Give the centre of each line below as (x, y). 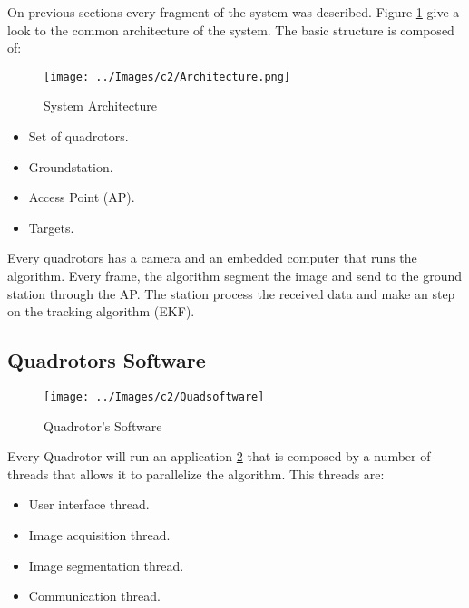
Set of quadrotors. (78, 136)
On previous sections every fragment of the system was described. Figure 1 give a (234, 12)
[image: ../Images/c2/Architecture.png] (167, 77)
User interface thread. (89, 504)
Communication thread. (94, 596)
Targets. (51, 227)
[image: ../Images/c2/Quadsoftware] (154, 396)
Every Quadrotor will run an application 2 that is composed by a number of (219, 456)
